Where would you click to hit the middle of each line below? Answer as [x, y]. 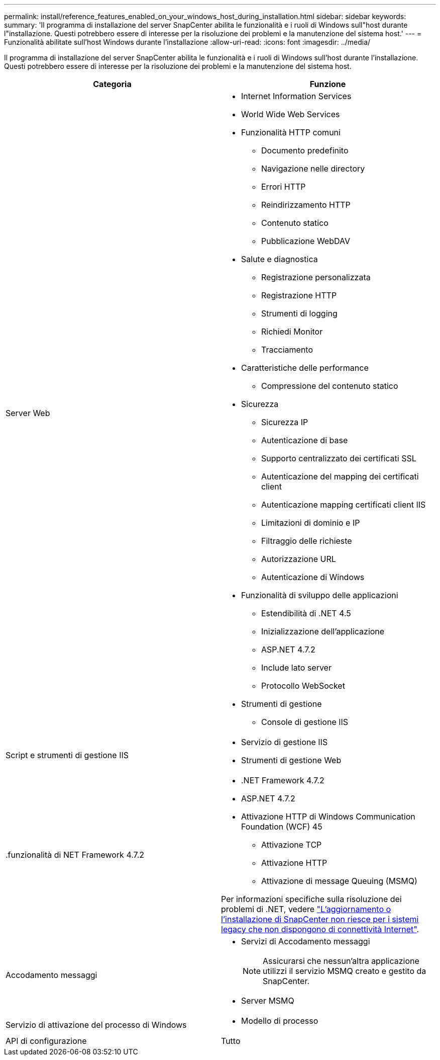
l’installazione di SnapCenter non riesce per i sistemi [320, 919]
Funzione [328, 84]
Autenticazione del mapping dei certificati [340, 476]
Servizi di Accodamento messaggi [306, 941]
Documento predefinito [305, 150]
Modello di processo [280, 1021]
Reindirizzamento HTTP [306, 205]
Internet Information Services [296, 96]
